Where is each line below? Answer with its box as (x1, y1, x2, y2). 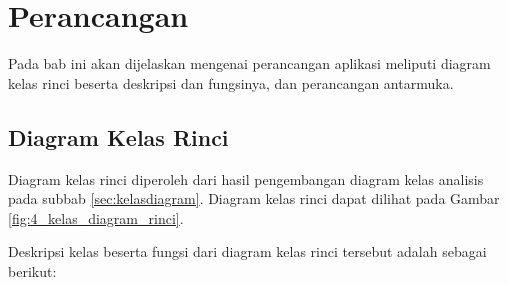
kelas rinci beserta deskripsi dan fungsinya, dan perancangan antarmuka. (8, 72, 454, 93)
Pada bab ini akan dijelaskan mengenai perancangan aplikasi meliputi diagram (8, 53, 491, 74)
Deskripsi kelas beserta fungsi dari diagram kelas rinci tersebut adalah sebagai (8, 241, 487, 262)
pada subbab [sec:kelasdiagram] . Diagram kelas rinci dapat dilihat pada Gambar (8, 188, 500, 209)
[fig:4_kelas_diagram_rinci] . (8, 207, 184, 228)
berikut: (8, 260, 57, 281)
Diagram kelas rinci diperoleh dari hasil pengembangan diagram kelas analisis (8, 168, 484, 189)
